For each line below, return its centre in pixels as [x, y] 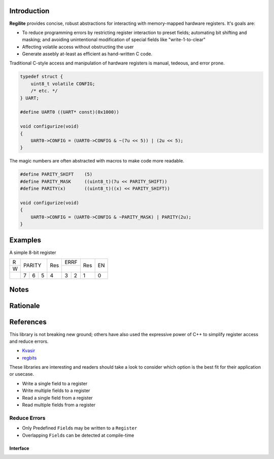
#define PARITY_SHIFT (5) [56, 174]
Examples [25, 240]
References [28, 322]
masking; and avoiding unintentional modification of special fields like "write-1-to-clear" [114, 40]
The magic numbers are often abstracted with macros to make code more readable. [97, 161]
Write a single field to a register [55, 383]
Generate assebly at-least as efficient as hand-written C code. [87, 54]
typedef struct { [42, 77]
